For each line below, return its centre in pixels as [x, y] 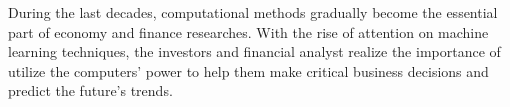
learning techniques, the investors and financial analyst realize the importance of [254, 51]
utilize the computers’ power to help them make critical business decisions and [248, 70]
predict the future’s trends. [90, 90]
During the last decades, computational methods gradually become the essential [253, 12]
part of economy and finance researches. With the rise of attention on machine [248, 31]
